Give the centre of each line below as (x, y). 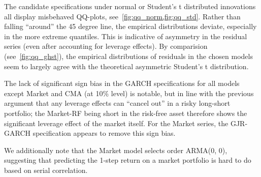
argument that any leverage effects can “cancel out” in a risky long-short (117, 103)
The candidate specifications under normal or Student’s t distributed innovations (130, 6)
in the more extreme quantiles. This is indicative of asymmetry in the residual (126, 36)
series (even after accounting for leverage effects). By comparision (106, 46)
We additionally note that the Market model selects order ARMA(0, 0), (116, 150)
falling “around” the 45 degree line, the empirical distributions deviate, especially (130, 26)
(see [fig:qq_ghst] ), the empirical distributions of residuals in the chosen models (128, 56)
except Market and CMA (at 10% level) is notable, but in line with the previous (129, 93)
